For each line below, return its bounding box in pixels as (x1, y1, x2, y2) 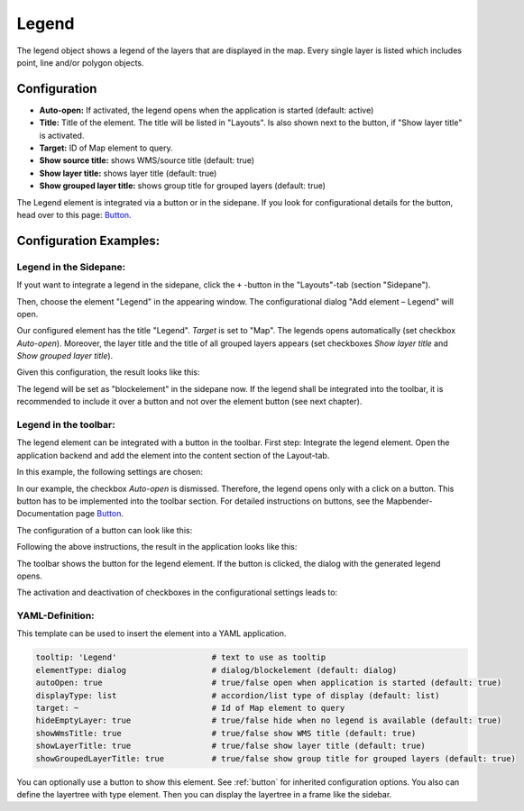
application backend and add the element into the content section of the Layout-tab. (16, 450, 330, 460)
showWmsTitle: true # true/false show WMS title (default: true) (35, 728, 417, 738)
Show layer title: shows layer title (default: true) (39, 168, 217, 178)
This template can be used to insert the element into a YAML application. (16, 628, 287, 639)
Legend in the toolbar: (16, 419, 116, 432)
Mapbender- (386, 496, 433, 506)
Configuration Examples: (16, 232, 161, 248)
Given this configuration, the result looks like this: (16, 367, 200, 378)
